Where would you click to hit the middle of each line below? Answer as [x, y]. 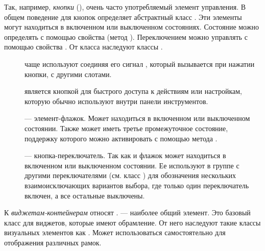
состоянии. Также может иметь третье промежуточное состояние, [126, 128]
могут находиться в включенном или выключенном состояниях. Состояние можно [131, 27]
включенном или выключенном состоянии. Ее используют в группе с [132, 165]
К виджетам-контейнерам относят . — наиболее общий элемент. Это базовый [127, 212]
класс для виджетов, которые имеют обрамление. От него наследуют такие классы [132, 222]
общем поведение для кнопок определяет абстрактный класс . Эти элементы [123, 17]
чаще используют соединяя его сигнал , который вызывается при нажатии [140, 64]
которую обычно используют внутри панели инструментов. [116, 101]
